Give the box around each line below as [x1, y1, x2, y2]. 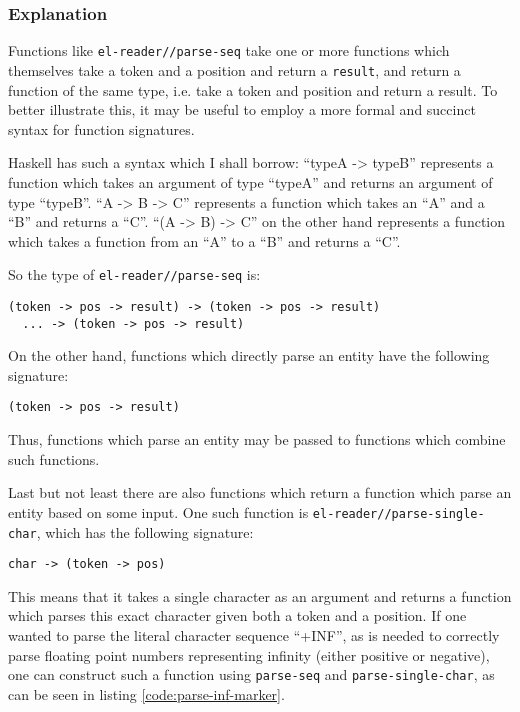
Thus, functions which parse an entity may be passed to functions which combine [8, 429, 506, 450]
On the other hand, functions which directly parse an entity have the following [8, 345, 490, 366]
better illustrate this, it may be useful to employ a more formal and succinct [8, 99, 476, 120]
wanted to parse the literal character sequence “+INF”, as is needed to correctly [8, 625, 500, 646]
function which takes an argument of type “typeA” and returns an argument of [8, 171, 493, 192]
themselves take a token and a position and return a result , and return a [8, 59, 461, 80]
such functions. [8, 448, 100, 469]
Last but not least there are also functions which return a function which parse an [8, 482, 512, 503]
